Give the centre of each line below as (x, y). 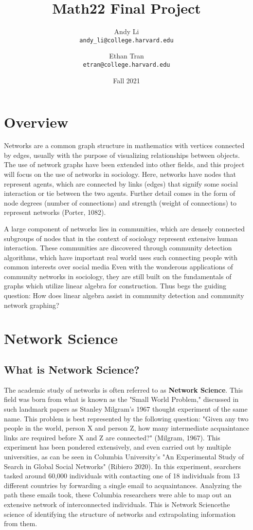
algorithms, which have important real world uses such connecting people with (121, 257)
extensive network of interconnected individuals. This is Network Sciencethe (117, 504)
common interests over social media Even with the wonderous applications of (118, 267)
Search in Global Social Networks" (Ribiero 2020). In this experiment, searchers (123, 466)
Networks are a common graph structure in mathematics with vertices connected (124, 145)
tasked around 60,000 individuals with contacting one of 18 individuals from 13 (122, 476)
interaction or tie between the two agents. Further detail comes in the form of (120, 193)
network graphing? (32, 305)
